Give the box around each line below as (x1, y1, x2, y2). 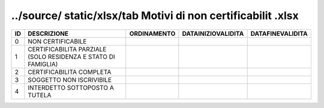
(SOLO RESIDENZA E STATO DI (28, 53, 115, 61)
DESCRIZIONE (28, 29, 69, 38)
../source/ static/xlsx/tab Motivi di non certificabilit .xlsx (11, 9, 299, 22)
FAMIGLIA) (28, 60, 58, 68)
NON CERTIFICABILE (28, 37, 87, 45)
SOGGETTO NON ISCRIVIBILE (28, 75, 112, 84)
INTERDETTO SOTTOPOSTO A (28, 84, 114, 92)
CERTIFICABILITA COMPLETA (28, 67, 112, 76)
